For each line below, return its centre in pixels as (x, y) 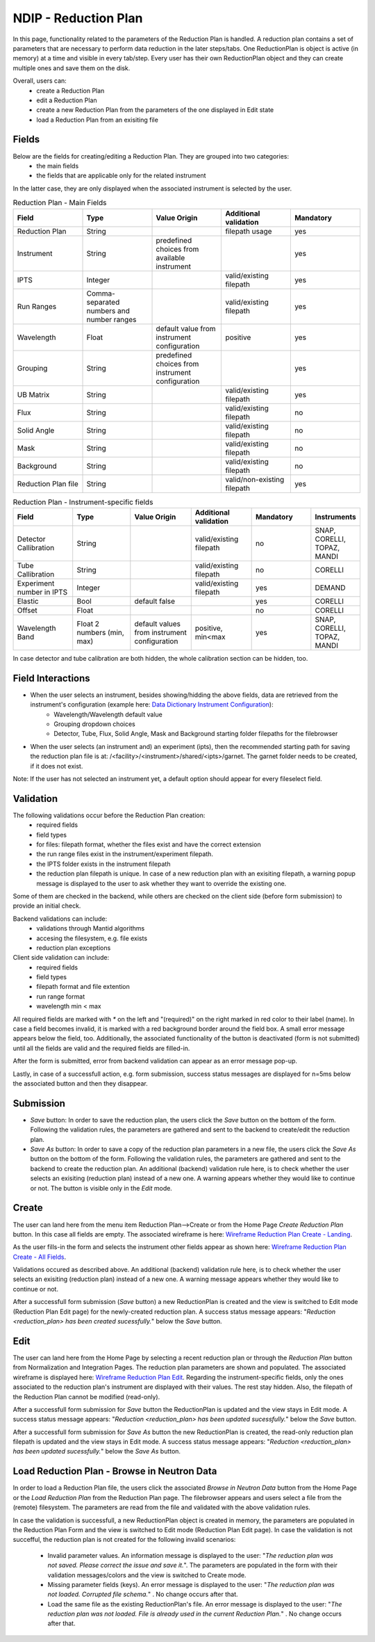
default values (157, 624)
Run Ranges (37, 306)
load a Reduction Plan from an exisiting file (98, 120)
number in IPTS (42, 592)
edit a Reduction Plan (67, 100)
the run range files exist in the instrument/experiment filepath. (125, 854)
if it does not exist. (57, 766)
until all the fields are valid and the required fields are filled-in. (101, 1048)
